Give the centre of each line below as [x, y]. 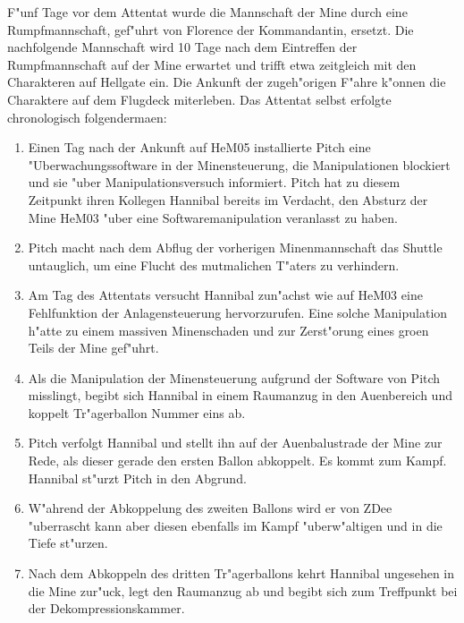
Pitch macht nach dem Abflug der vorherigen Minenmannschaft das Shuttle [235, 247]
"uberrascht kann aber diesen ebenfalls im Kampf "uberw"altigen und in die [235, 525]
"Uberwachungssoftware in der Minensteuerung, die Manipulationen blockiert [239, 164]
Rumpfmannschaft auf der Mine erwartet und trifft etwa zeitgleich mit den [212, 64]
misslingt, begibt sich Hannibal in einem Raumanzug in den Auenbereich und [240, 395]
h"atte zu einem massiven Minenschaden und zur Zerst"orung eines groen [228, 330]
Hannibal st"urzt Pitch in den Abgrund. [137, 478]
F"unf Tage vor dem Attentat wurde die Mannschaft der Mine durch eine [207, 12]
